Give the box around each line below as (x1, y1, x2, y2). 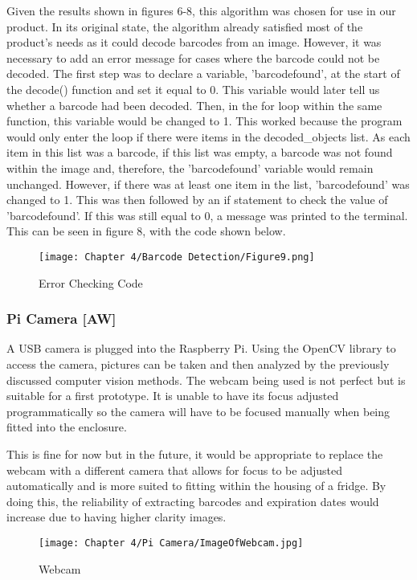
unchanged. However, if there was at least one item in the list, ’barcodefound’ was (6, 175, 410, 192)
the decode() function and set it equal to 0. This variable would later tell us (6, 80, 380, 97)
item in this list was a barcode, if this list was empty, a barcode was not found (6, 144, 393, 161)
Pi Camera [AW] (6, 308, 117, 329)
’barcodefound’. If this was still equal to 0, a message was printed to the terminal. (6, 206, 408, 223)
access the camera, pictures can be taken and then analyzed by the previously (6, 355, 390, 372)
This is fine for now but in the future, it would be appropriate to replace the (6, 445, 383, 462)
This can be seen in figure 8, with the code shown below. (6, 223, 286, 239)
